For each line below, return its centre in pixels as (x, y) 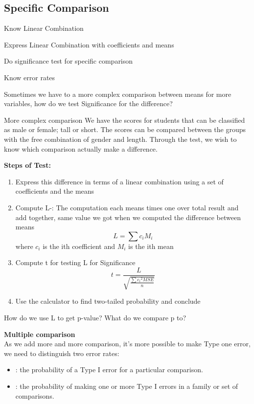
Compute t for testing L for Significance (75, 262)
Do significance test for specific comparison (69, 61)
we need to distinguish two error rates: (62, 353)
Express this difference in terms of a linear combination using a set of (119, 181)
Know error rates (30, 77)
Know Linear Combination (44, 28)
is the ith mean (151, 246)
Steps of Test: (27, 165)
